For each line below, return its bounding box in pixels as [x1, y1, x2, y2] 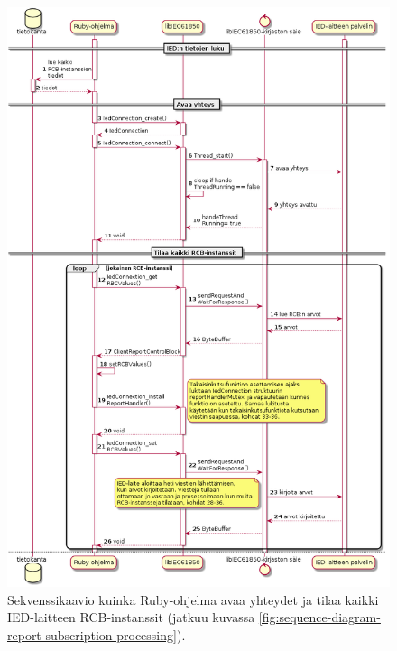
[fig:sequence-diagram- [258, 608, 381, 627]
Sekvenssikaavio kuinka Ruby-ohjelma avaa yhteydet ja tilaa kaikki [7, 590, 379, 609]
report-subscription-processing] [7, 626, 177, 645]
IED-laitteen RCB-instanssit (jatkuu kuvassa [7, 608, 255, 627]
